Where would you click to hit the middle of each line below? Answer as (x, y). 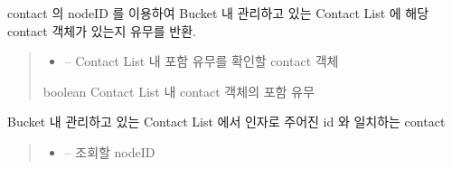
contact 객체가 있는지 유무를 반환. (102, 30)
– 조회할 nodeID (110, 151)
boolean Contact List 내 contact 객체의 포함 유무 (179, 91)
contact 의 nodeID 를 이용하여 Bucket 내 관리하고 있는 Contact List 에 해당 (218, 13)
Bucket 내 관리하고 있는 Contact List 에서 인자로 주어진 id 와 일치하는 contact (226, 122)
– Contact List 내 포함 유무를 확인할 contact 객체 (202, 61)
